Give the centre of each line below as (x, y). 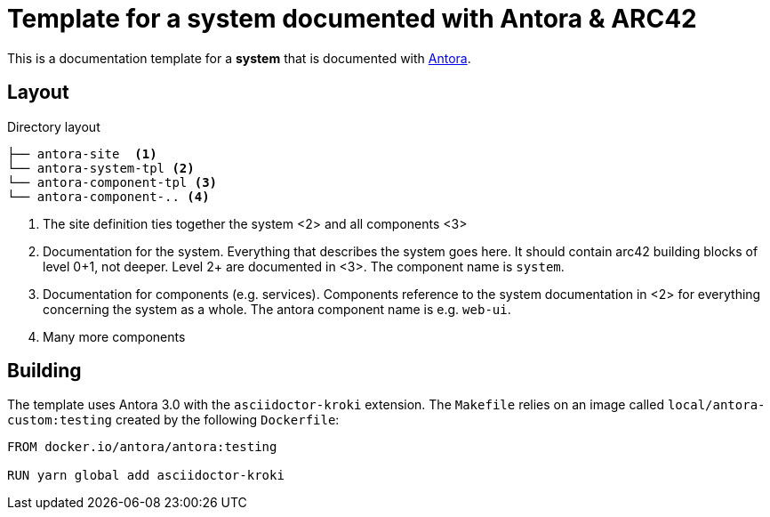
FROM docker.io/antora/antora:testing (142, 447)
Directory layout (54, 126)
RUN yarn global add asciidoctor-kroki (146, 476)
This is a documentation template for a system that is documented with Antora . (239, 58)
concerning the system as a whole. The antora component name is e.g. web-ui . (277, 309)
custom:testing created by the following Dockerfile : (173, 420)
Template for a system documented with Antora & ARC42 (352, 19)
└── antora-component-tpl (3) (112, 182)
